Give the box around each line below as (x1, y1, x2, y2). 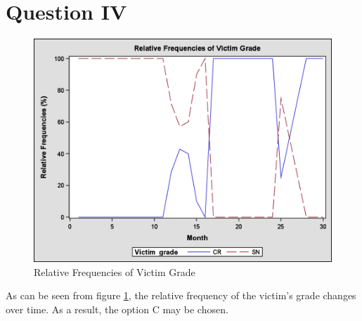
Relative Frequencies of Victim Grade (34, 264, 195, 279)
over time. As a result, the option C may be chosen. (6, 301, 228, 316)
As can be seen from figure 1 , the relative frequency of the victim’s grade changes (6, 288, 356, 303)
